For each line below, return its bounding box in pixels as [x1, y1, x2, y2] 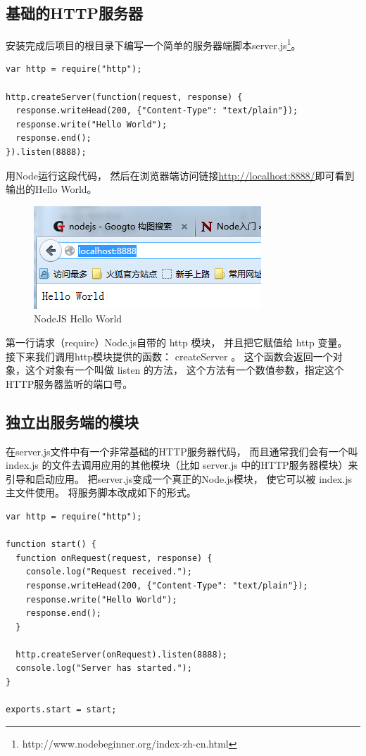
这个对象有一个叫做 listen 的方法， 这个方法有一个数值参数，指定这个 [25, 363, 344, 377]
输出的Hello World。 [6, 182, 97, 196]
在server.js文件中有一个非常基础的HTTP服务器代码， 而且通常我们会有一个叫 [6, 443, 358, 458]
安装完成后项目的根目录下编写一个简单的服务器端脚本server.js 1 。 [6, 36, 301, 52]
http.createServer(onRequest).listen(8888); [15, 649, 227, 660]
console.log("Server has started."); [15, 663, 192, 674]
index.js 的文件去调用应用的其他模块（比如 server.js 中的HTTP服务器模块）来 [6, 458, 358, 472]
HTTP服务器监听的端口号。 [6, 376, 133, 391]
